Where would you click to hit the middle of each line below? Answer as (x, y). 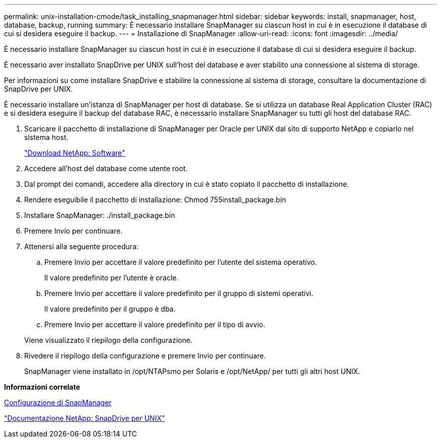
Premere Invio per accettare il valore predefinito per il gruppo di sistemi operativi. (179, 293)
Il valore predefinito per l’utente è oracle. (112, 278)
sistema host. (46, 137)
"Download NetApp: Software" (75, 153)
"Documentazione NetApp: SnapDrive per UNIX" (85, 418)
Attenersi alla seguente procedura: (82, 246)
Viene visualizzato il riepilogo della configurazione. (108, 340)
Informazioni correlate (42, 387)
